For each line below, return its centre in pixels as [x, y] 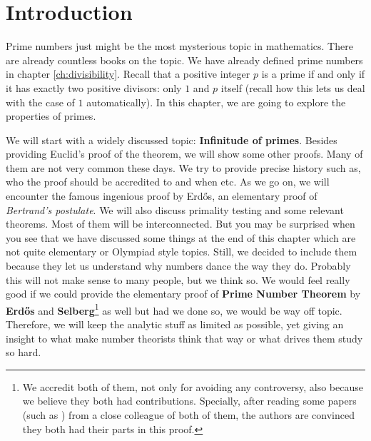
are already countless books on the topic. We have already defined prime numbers [184, 60]
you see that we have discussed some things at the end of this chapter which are [181, 237]
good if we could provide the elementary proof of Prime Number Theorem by [183, 294]
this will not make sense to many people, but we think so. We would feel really [178, 279]
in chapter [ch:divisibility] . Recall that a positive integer [128, 74]
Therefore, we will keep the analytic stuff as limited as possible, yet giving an [175, 324]
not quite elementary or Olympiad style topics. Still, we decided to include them [182, 252]
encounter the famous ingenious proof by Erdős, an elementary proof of [162, 196]
